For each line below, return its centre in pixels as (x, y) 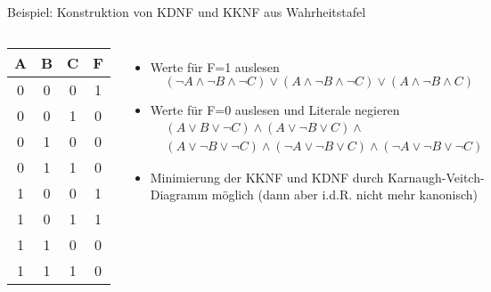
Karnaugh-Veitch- (436, 177)
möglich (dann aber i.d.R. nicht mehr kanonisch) (345, 195)
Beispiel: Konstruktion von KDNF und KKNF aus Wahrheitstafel (187, 12)
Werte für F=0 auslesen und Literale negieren (275, 110)
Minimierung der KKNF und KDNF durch (267, 177)
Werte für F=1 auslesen (215, 66)
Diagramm (179, 195)
